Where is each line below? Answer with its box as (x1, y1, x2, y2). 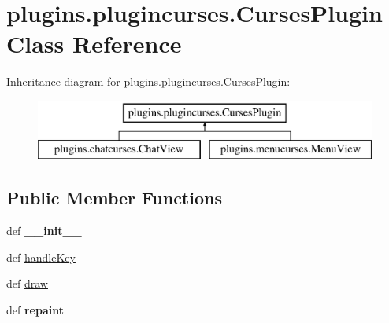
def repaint (6, 302, 64, 318)
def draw (6, 275, 48, 292)
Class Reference (6, 28, 182, 60)
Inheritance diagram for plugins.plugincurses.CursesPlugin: (6, 73, 291, 90)
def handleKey (6, 248, 76, 265)
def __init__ (6, 222, 82, 239)
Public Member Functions (6, 185, 222, 210)
